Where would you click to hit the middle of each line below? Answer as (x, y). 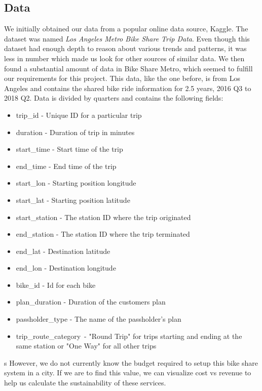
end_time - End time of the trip (66, 166)
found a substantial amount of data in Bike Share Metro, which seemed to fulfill (128, 68)
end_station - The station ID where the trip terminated (103, 234)
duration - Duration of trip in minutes (75, 132)
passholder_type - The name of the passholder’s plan (99, 319)
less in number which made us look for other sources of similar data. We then (124, 58)
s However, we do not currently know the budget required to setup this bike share (131, 362)
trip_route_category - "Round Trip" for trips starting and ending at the (129, 336)
